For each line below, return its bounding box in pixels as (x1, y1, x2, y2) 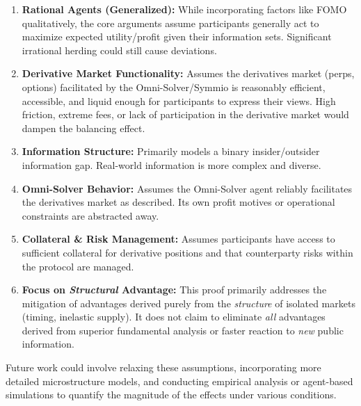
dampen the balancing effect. (22, 120, 145, 135)
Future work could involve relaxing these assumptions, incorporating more (6, 360, 321, 375)
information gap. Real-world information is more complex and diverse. (22, 157, 321, 172)
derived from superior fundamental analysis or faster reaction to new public (22, 323, 344, 337)
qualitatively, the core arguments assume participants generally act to (22, 15, 319, 30)
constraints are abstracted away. (22, 208, 159, 222)
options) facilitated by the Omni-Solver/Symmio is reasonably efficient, (22, 79, 326, 94)
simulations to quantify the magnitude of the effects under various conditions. (6, 387, 337, 402)
